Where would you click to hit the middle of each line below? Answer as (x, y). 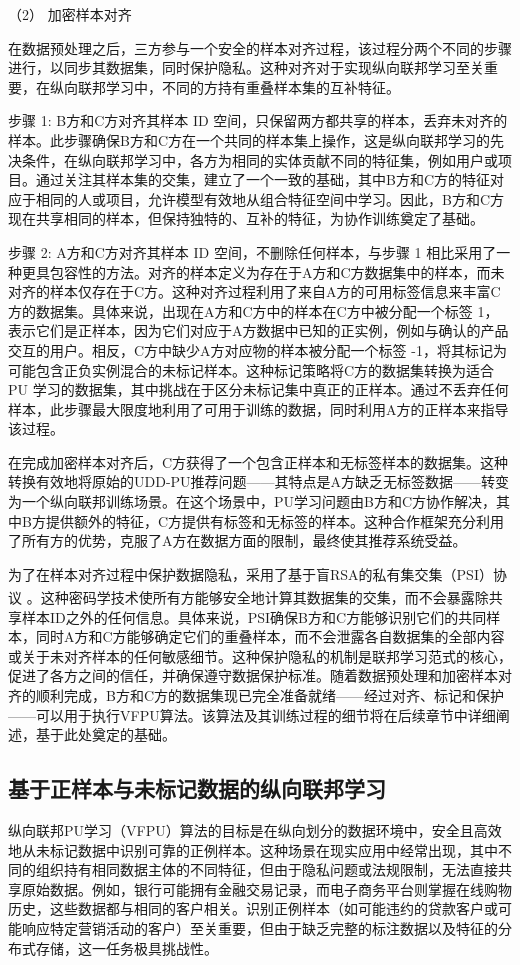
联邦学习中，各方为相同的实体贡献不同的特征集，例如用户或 (301, 159)
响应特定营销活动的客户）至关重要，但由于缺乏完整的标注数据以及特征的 (259, 928)
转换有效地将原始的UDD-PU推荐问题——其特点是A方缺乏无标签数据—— (245, 481)
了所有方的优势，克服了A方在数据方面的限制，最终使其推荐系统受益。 (237, 540)
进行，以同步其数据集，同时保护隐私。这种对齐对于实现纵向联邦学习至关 (246, 67)
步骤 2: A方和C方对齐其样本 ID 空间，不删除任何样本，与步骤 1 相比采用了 (252, 251)
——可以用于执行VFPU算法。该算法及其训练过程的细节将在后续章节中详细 (252, 714)
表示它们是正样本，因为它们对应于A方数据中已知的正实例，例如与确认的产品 (258, 330)
